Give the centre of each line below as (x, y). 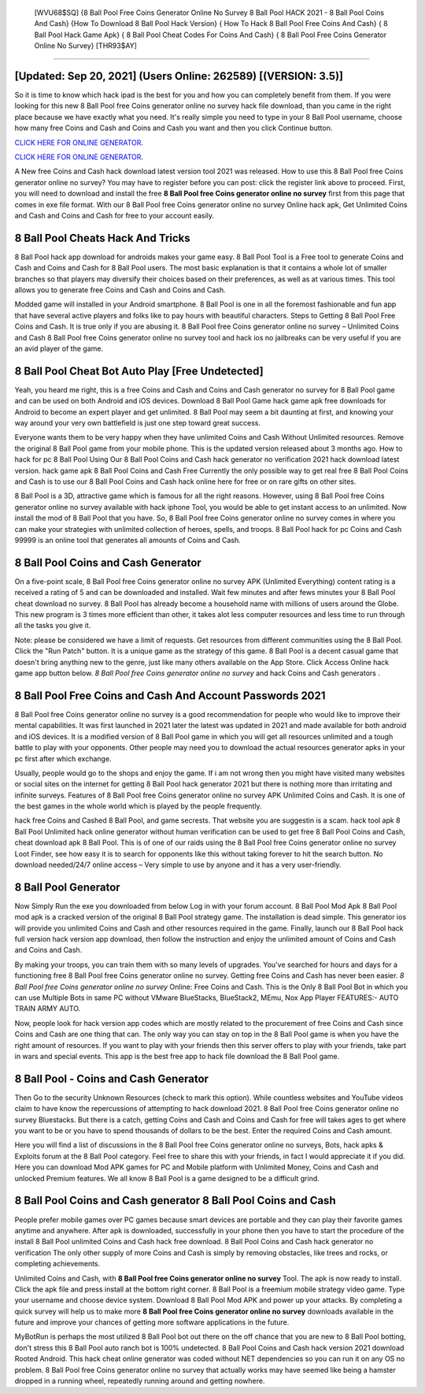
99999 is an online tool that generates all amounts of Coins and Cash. (128, 540)
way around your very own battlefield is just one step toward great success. (138, 423)
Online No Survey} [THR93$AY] (86, 46)
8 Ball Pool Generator (68, 887)
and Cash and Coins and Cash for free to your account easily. (115, 215)
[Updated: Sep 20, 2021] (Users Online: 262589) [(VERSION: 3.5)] (179, 76)
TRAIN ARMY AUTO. (48, 1009)
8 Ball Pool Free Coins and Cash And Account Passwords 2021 (170, 695)
